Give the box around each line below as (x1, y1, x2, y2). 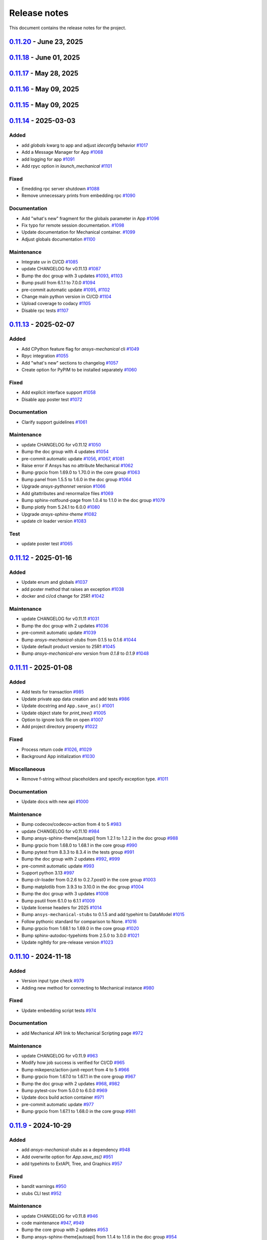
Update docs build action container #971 (21, 1094, 104, 1101)
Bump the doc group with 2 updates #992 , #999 (21, 856, 120, 862)
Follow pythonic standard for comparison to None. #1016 (21, 918, 137, 925)
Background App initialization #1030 (21, 753, 95, 759)
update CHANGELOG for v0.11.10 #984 (21, 828, 100, 834)
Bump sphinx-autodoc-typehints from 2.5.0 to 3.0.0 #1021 (21, 932, 139, 938)
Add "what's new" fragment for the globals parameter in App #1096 (21, 215, 160, 221)
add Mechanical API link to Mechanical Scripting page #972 (21, 1030, 143, 1036)
